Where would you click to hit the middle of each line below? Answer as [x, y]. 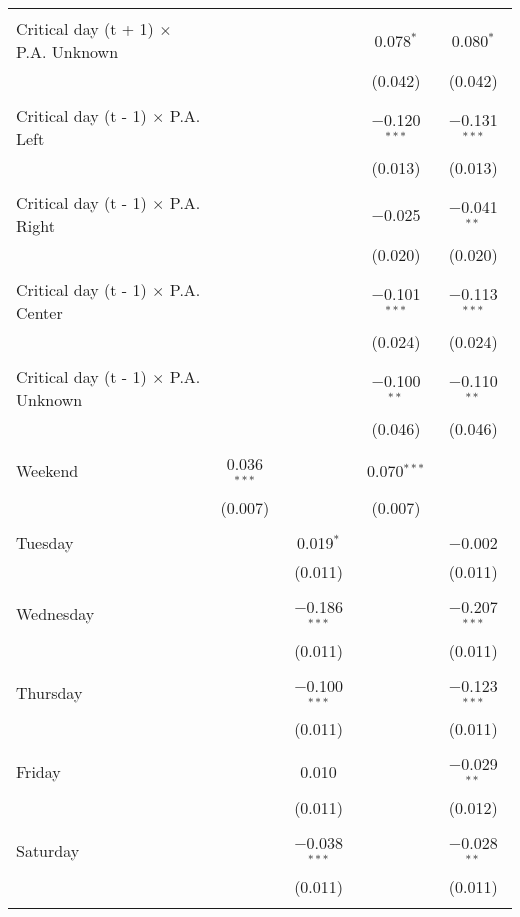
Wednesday [55, 614]
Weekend [47, 471]
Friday [38, 771]
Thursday [49, 692]
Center [39, 312]
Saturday [48, 850]
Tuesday [45, 542]
